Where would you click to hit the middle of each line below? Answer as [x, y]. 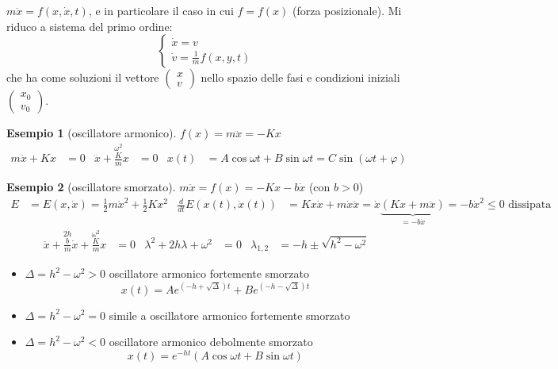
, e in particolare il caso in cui [161, 10]
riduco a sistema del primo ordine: [90, 26]
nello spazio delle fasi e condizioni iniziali [300, 77]
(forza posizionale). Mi [347, 10]
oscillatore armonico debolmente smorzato [211, 342]
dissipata [530, 205]
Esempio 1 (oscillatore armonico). [92, 133]
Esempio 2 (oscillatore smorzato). [91, 186]
